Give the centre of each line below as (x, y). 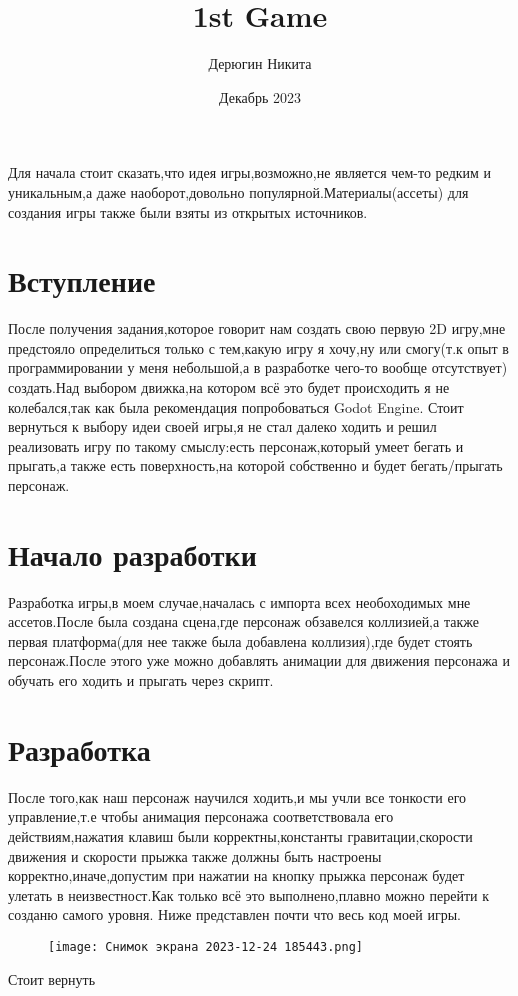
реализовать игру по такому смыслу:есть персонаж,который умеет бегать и (236, 445)
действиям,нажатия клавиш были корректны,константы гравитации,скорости (240, 835)
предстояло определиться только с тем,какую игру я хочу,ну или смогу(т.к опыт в (258, 347)
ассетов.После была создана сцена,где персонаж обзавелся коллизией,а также (243, 621)
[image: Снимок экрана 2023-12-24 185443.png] (205, 946)
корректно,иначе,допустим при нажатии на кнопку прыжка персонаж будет (236, 875)
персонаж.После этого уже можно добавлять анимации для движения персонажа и (259, 660)
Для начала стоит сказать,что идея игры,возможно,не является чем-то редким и (250, 172)
